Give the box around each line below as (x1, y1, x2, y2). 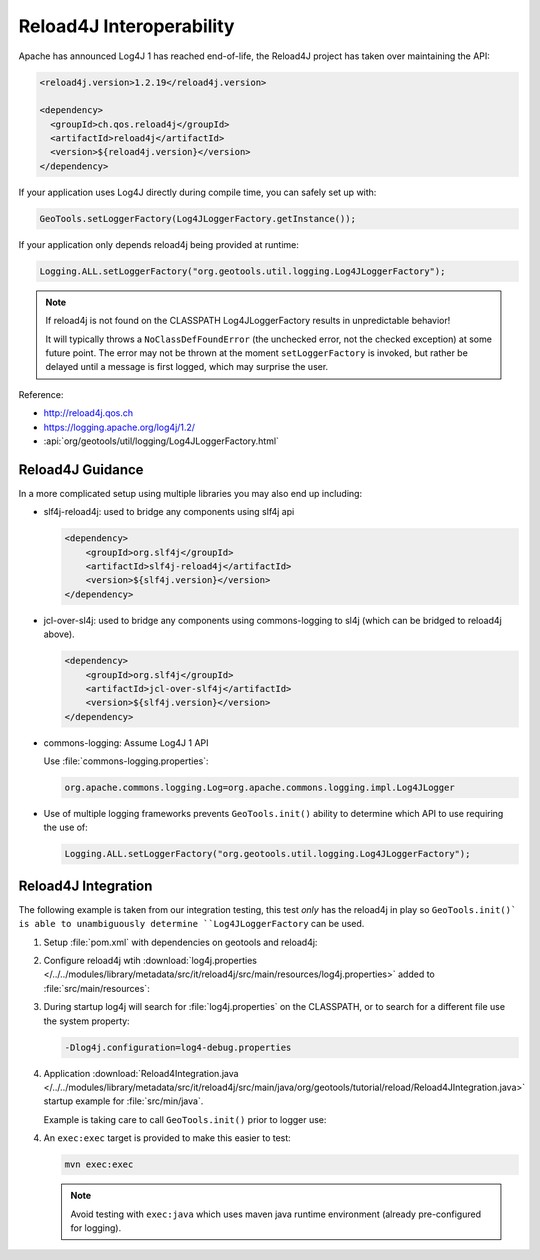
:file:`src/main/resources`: (43, 982, 150, 994)
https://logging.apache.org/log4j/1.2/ (43, 421, 195, 433)
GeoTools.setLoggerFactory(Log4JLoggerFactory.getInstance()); (39, 213, 357, 224)
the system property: (43, 1015, 130, 1027)
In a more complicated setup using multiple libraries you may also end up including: (18, 487, 363, 499)
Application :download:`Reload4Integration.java (43, 1067, 239, 1079)
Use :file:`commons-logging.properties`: (43, 755, 209, 767)
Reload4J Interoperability (18, 15, 235, 37)
